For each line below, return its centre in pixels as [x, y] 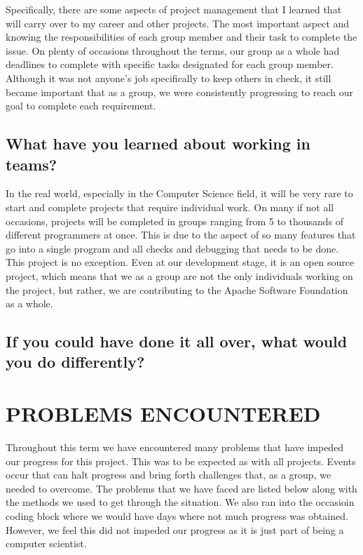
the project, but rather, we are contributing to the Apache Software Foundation [177, 289]
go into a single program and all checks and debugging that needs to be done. [172, 248]
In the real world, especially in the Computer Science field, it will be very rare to [179, 193]
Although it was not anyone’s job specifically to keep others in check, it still [169, 78]
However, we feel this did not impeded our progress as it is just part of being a [175, 529]
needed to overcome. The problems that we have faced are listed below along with [181, 488]
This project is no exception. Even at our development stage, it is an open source [180, 262]
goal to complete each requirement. [81, 106]
